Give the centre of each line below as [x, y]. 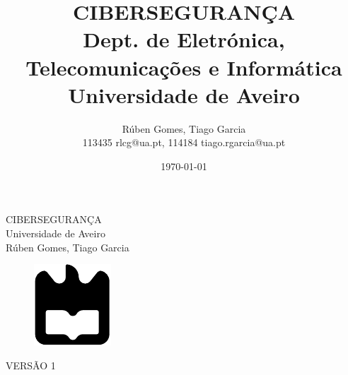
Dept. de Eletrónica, [184, 39]
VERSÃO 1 [31, 365]
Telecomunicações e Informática [184, 67]
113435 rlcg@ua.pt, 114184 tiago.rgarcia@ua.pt [184, 142]
